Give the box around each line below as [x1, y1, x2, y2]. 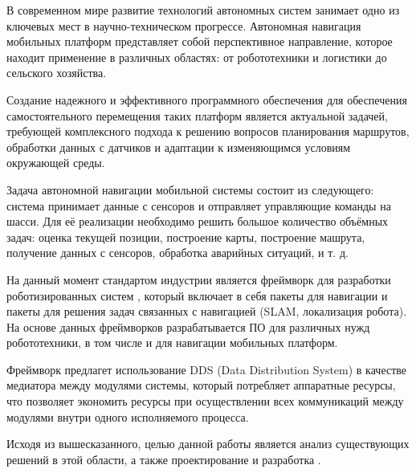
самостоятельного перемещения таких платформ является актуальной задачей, [6, 107, 388, 124]
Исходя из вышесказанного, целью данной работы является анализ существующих [6, 435, 410, 452]
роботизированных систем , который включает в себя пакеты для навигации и [6, 287, 388, 304]
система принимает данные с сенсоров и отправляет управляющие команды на [6, 197, 391, 214]
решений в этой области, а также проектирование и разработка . [6, 451, 321, 467]
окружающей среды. [6, 154, 105, 171]
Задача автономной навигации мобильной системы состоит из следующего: [6, 181, 374, 198]
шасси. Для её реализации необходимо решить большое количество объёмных [6, 213, 389, 230]
